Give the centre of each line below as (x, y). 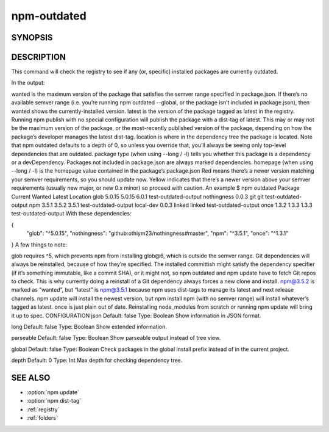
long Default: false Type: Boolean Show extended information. (89, 327)
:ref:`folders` (42, 418)
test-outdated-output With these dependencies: (71, 214)
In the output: (28, 83)
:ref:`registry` (43, 409)
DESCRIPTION (39, 57)
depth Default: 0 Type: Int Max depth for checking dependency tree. (97, 361)
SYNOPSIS (32, 38)
